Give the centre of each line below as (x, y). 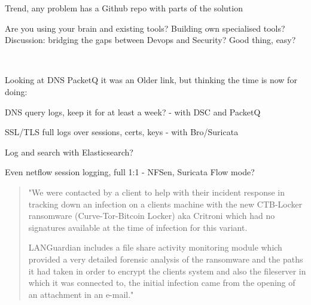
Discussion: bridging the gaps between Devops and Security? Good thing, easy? (150, 40)
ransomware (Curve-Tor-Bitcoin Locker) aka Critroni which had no (152, 216)
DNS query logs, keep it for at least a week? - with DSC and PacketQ (133, 112)
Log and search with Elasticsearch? (69, 152)
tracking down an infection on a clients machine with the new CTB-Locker (165, 204)
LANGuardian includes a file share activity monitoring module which (155, 247)
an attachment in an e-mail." (81, 294)
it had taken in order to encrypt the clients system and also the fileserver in (167, 271)
